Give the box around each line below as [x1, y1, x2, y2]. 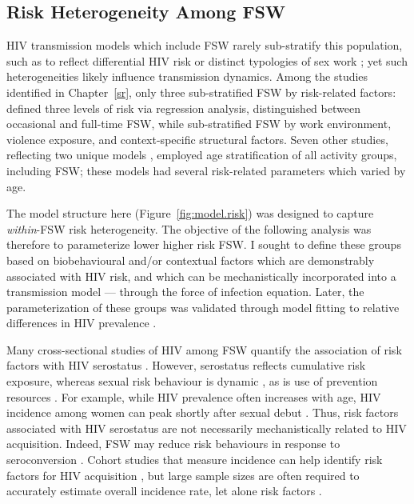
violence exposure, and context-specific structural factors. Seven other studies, [6, 130, 388, 147]
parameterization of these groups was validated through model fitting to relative [6, 298, 400, 315]
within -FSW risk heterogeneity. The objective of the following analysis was [6, 220, 372, 237]
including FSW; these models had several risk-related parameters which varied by [6, 162, 406, 178]
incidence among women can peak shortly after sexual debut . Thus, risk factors [6, 404, 399, 421]
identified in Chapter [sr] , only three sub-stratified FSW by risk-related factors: [6, 83, 396, 100]
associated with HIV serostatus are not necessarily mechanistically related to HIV [6, 419, 407, 436]
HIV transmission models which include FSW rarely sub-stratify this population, [6, 37, 403, 54]
